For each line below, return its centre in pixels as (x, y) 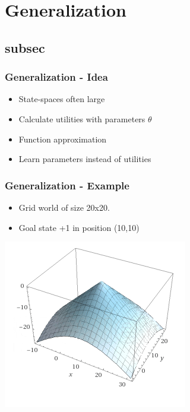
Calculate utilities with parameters (82, 118)
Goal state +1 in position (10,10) (79, 227)
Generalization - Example (67, 185)
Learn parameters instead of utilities (85, 159)
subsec (25, 47)
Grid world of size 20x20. (64, 207)
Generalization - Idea (56, 77)
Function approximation (63, 139)
